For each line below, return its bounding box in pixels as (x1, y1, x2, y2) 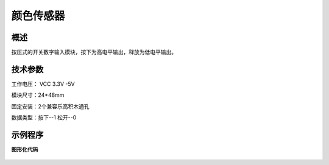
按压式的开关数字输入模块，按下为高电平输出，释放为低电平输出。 (11, 49, 177, 56)
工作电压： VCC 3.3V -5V (11, 80, 76, 88)
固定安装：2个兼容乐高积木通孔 (11, 102, 90, 110)
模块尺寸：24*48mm (11, 91, 65, 99)
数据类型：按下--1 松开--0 (11, 114, 77, 121)
